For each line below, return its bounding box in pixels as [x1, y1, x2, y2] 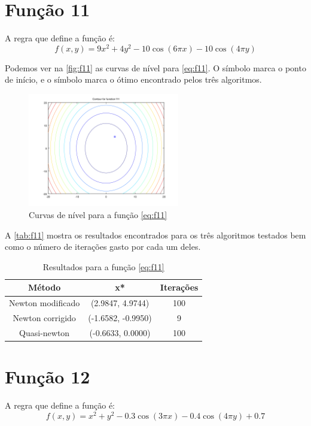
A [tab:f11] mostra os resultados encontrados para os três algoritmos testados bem [5, 228, 306, 241]
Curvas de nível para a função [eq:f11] [29, 209, 167, 221]
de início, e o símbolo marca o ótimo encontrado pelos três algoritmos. [5, 73, 262, 86]
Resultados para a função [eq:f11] [42, 260, 164, 273]
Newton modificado [9, 297, 80, 309]
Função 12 [5, 364, 90, 389]
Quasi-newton [19, 326, 70, 339]
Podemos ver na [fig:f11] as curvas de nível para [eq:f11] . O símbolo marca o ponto [5, 61, 306, 74]
